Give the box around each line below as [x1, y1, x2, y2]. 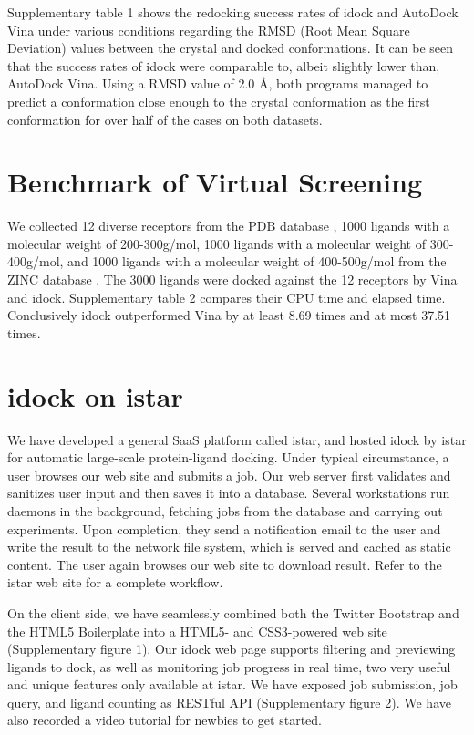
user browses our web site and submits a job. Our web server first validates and [7, 465, 451, 484]
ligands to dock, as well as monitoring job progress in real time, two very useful [7, 657, 451, 676]
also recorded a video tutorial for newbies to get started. [7, 710, 322, 730]
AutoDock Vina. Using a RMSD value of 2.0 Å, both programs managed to [7, 74, 428, 93]
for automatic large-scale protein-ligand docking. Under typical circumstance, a [7, 448, 449, 467]
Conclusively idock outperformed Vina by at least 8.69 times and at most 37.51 [7, 305, 451, 325]
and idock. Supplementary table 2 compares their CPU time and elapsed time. [7, 287, 446, 306]
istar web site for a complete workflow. [7, 573, 223, 592]
